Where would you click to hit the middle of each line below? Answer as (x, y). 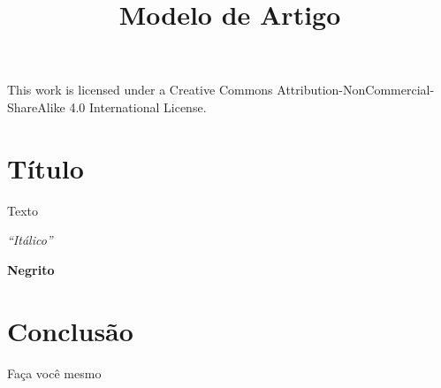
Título (46, 167)
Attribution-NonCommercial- (356, 90)
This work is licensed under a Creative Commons (140, 90)
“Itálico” (30, 240)
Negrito (31, 269)
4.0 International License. (138, 107)
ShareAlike (36, 107)
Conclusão (70, 330)
